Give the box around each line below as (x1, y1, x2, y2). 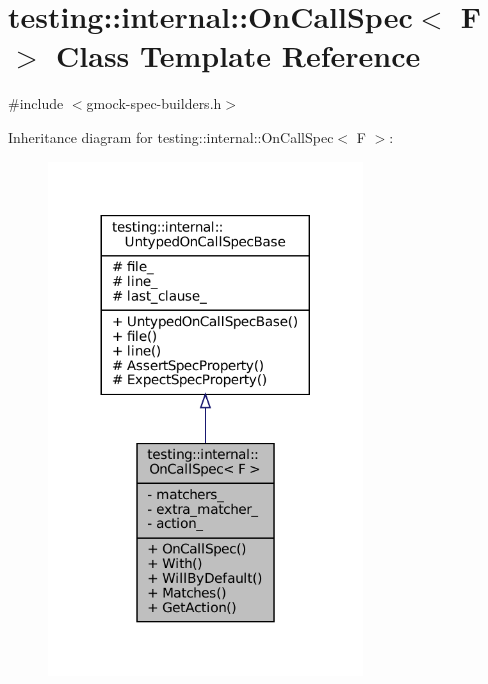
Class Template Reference (56, 35, 421, 76)
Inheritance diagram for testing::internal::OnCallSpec (8, 126, 334, 147)
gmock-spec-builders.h (86, 93, 222, 114)
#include (8, 93, 64, 114)
